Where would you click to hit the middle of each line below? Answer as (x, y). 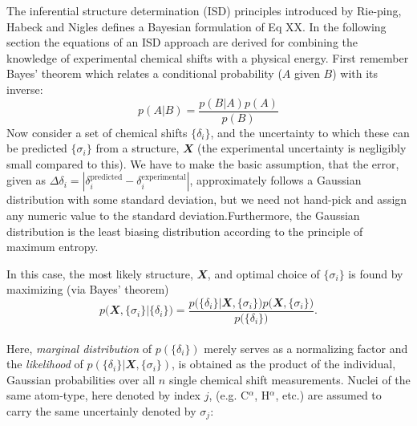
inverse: (25, 89)
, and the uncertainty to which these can (310, 132)
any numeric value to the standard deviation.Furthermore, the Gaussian (183, 215)
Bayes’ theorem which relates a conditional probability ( (144, 73)
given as (26, 180)
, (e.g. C (229, 395)
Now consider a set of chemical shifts (97, 132)
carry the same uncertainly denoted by (101, 411)
